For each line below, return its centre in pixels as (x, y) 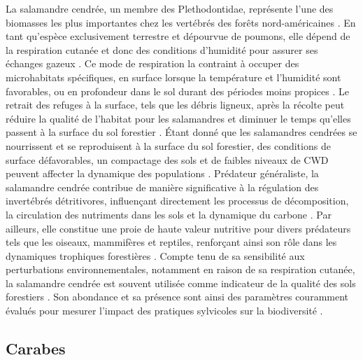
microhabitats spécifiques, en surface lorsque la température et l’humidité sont (173, 77)
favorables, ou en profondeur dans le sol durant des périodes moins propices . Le (177, 91)
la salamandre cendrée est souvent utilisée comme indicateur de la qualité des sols (181, 283)
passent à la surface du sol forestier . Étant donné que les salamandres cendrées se (181, 132)
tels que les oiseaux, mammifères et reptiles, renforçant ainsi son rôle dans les (171, 242)
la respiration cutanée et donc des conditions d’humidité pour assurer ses (162, 49)
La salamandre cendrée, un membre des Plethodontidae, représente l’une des (170, 8)
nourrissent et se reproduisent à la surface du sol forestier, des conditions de (168, 145)
